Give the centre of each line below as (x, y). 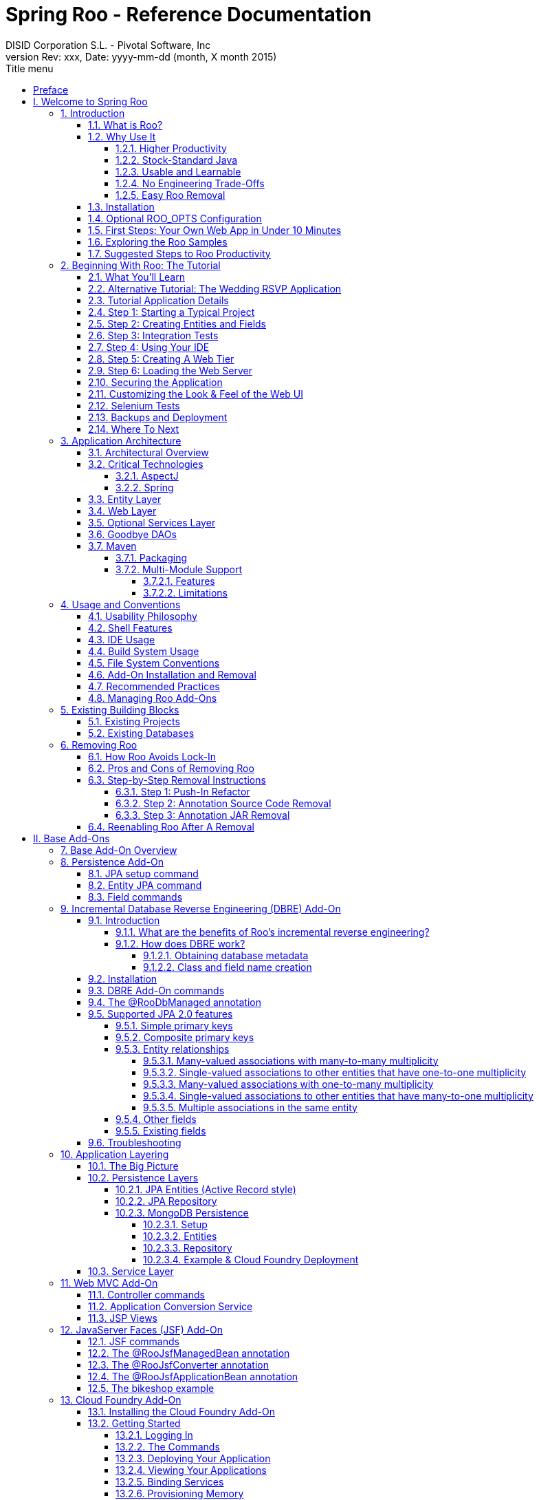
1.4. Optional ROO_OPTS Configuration (175, 218)
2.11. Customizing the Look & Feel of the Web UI (196, 394)
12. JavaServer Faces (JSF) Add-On (142, 1329)
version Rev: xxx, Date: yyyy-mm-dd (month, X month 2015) (141, 56)
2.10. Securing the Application (155, 382)
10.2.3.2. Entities (180, 1236)
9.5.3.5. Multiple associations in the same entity (250, 1107)
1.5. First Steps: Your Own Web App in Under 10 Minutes (215, 230)
